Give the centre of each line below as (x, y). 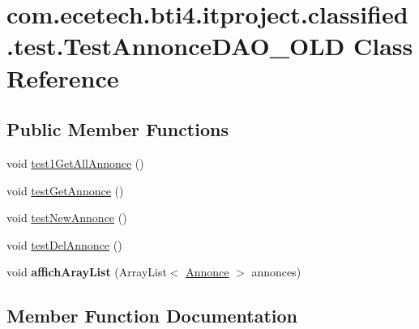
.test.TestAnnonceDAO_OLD (176, 46)
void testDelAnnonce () (64, 244)
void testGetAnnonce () (65, 190)
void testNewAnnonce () (67, 218)
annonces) (276, 272)
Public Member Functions (118, 129)
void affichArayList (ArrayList (87, 272)
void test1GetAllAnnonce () (75, 162)
